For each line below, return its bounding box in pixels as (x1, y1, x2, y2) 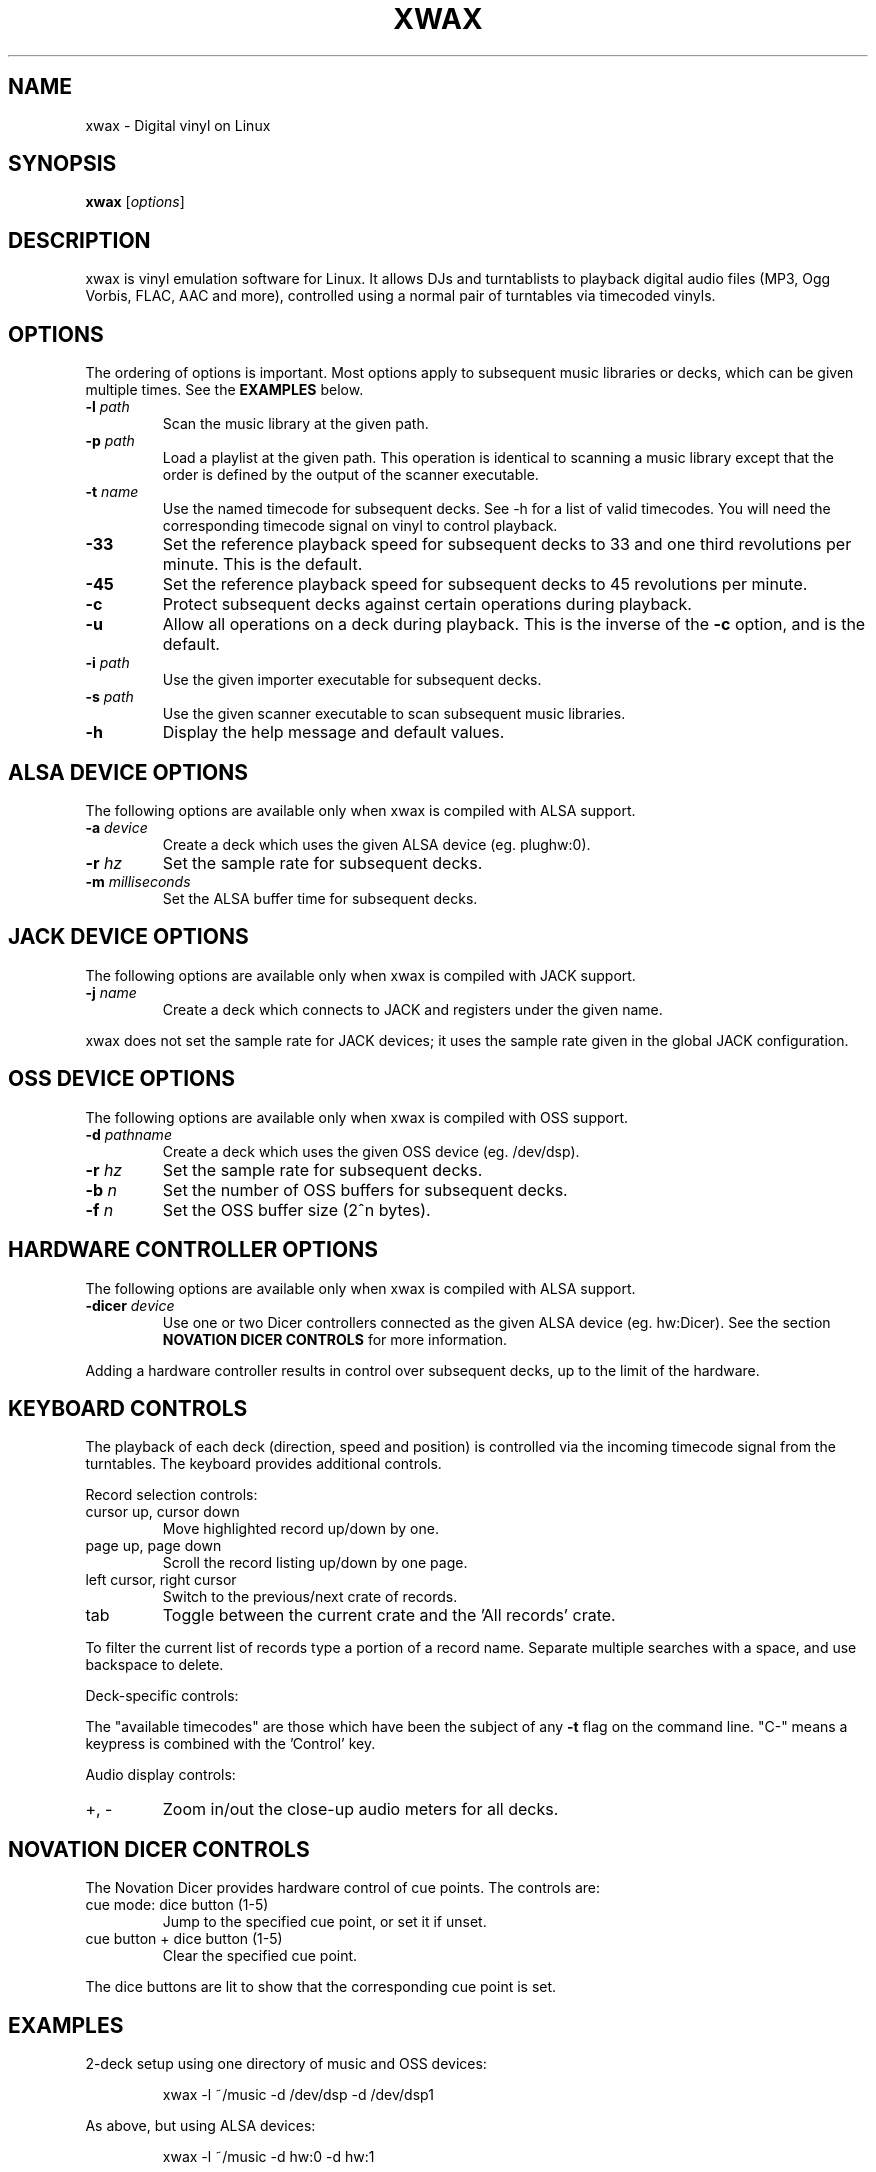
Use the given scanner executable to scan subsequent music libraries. (162, 705, 626, 723)
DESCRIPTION (8, 227, 151, 253)
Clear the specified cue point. (162, 1947, 358, 1965)
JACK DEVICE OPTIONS (8, 924, 249, 950)
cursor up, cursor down (85, 1503, 240, 1521)
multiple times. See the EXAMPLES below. (85, 381, 364, 399)
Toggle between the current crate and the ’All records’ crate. (162, 1605, 616, 1626)
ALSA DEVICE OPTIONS (8, 759, 249, 785)
